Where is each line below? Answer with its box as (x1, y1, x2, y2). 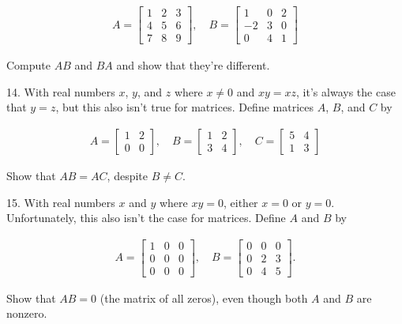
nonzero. (6, 305, 47, 322)
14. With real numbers (6, 83, 115, 100)
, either (223, 194, 258, 210)
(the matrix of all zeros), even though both (100, 289, 308, 306)
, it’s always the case (296, 83, 396, 100)
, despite (107, 167, 148, 183)
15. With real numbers (6, 194, 115, 210)
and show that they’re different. (116, 57, 270, 73)
